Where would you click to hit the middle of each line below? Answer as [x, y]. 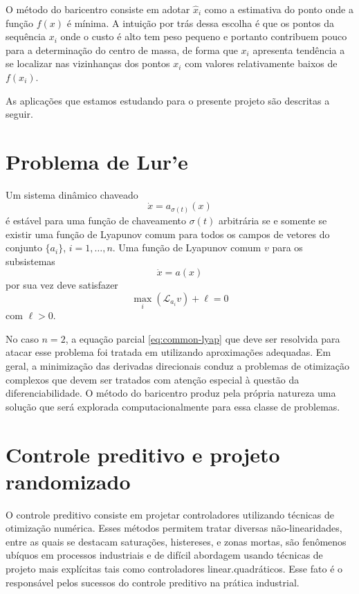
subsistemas [30, 261]
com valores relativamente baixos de [261, 63]
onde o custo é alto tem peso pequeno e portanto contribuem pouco [204, 36]
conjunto [24, 247]
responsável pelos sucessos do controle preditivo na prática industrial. [153, 582]
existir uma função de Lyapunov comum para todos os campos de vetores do [168, 234]
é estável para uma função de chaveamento [96, 220]
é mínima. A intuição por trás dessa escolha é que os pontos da [201, 22]
